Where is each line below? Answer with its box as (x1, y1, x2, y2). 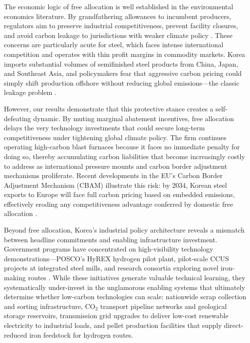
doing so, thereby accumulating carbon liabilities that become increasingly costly (4, 151, 245, 161)
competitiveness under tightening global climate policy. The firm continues (4, 132, 227, 142)
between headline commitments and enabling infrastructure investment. (4, 234, 217, 244)
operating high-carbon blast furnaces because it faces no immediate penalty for (4, 142, 240, 152)
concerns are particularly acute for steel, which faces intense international (4, 39, 224, 50)
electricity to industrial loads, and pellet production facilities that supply (4, 320, 222, 330)
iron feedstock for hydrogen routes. (29, 329, 134, 340)
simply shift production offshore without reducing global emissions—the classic (4, 77, 239, 88)
